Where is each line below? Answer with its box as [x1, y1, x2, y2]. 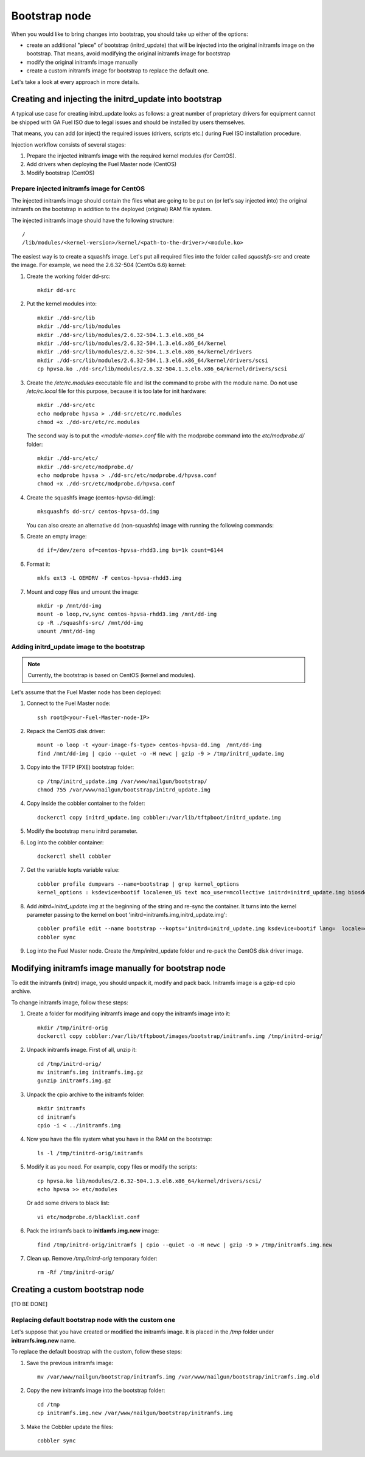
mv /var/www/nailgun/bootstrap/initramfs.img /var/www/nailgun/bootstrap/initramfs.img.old [37, 1373, 319, 1380]
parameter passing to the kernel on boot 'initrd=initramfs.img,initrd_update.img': [26, 911, 228, 918]
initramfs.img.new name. [11, 1337, 76, 1344]
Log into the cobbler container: [26, 838, 104, 846]
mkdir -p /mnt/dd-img [37, 602, 102, 609]
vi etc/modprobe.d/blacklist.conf [37, 1214, 140, 1220]
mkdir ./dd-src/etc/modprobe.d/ [37, 463, 134, 470]
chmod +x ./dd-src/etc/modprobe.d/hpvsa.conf [37, 481, 176, 487]
